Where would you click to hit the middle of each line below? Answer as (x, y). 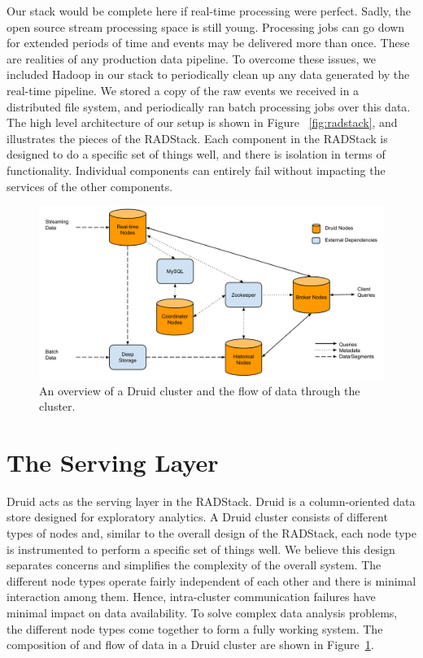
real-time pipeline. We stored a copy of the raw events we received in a (183, 90)
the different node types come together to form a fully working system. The (195, 628)
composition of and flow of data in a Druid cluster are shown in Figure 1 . (190, 645)
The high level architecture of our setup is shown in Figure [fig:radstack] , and (202, 122)
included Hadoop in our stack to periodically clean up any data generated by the (208, 74)
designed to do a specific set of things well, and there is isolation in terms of (196, 154)
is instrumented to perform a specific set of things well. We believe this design (201, 549)
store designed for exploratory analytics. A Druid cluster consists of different (197, 517)
